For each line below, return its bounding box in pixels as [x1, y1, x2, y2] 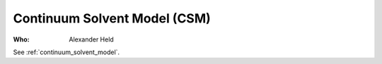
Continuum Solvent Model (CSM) [13, 11, 212, 26]
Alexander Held [69, 35, 115, 44]
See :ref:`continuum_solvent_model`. [13, 48, 120, 56]
